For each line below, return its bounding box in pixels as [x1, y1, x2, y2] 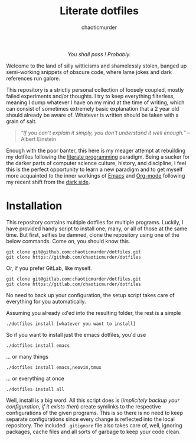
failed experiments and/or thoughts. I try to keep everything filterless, [6, 92, 175, 99]
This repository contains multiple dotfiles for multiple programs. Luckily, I [6, 218, 184, 226]
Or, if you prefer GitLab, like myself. [6, 265, 92, 272]
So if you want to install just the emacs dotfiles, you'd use [6, 331, 146, 338]
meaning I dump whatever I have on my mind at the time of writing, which [6, 99, 185, 106]
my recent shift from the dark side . [6, 178, 90, 185]
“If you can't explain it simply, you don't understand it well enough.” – [20, 129, 190, 136]
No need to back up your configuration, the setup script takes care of [6, 291, 175, 298]
